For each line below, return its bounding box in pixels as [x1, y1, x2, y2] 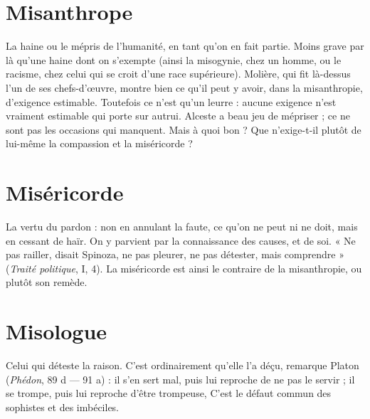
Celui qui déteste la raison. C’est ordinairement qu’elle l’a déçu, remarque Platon [6, 358, 359, 373]
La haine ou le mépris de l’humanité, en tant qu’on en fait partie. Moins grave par [6, 38, 364, 53]
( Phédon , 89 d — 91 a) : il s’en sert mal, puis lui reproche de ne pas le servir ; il [6, 371, 355, 386]
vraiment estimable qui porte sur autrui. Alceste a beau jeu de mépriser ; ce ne [6, 108, 350, 123]
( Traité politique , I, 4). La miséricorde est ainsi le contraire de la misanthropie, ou [6, 260, 362, 275]
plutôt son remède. [6, 275, 88, 290]
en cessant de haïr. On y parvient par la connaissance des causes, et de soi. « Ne [6, 233, 356, 248]
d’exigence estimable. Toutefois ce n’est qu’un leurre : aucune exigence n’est [6, 94, 337, 109]
